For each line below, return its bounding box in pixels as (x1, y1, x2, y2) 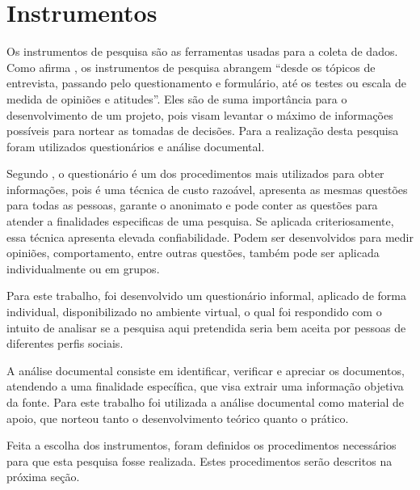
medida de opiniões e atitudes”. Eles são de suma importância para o (6, 90, 347, 107)
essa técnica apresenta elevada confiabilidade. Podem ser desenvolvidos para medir (6, 228, 414, 245)
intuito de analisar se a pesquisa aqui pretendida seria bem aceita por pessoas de (6, 319, 406, 336)
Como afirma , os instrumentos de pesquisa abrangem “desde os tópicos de (6, 58, 376, 75)
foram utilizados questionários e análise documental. (6, 137, 265, 154)
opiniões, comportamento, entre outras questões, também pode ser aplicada (6, 244, 380, 261)
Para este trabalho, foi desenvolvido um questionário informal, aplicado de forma (6, 287, 406, 304)
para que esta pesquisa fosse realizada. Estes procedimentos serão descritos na (6, 452, 393, 469)
